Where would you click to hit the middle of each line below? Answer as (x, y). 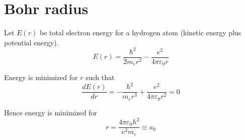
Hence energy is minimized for (51, 112)
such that (100, 77)
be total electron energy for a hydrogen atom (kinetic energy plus (140, 32)
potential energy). (31, 42)
